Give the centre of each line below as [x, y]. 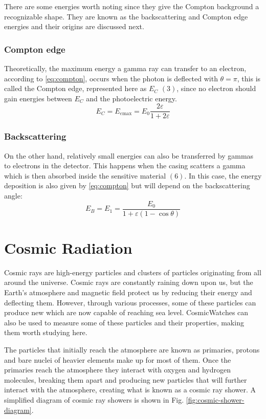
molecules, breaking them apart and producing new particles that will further [126, 379]
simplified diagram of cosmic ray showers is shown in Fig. [94, 399]
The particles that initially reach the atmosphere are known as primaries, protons [132, 349]
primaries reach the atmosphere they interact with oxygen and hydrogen [117, 370]
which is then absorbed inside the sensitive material [85, 175]
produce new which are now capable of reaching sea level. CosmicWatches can [126, 312]
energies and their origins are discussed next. [74, 26]
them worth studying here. [46, 332]
